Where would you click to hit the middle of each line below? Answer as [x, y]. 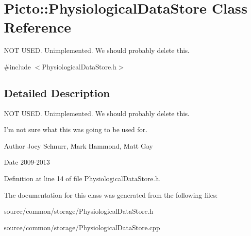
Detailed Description [57, 93]
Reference [38, 27]
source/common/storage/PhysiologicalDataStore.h [79, 211]
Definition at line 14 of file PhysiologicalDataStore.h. [83, 178]
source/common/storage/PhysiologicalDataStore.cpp [82, 227]
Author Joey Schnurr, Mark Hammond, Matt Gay [78, 145]
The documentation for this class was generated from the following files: [111, 194]
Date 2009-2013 [27, 162]
